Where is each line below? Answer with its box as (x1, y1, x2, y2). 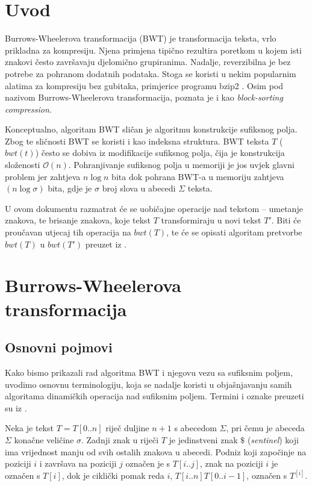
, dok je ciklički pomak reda (61, 469, 164, 482)
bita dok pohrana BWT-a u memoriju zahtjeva (111, 170, 284, 182)
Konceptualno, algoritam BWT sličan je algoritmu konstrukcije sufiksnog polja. (5, 123, 298, 136)
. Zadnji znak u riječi (81, 433, 159, 446)
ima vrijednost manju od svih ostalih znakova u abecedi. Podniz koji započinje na (5, 445, 307, 458)
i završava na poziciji (39, 457, 117, 470)
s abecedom (174, 422, 217, 434)
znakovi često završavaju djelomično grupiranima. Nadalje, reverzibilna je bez (5, 55, 291, 68)
